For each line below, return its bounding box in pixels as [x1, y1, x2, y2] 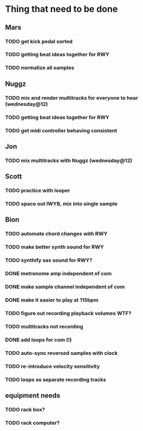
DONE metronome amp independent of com [5, 270, 112, 277]
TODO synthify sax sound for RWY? [5, 257, 93, 264]
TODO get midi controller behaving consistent [5, 127, 117, 134]
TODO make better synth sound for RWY [5, 243, 104, 250]
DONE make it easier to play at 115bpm [5, 296, 99, 303]
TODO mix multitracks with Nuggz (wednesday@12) [5, 157, 132, 164]
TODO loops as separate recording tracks [5, 376, 107, 383]
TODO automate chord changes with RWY [5, 231, 107, 237]
